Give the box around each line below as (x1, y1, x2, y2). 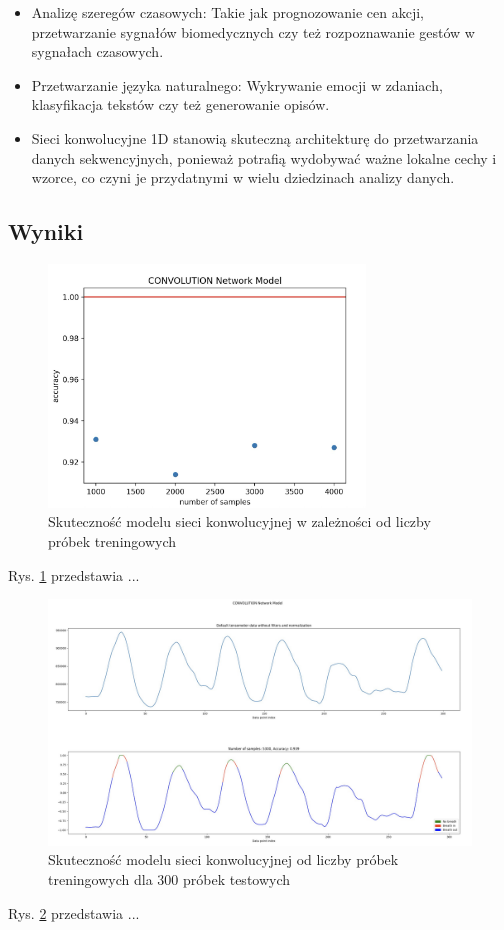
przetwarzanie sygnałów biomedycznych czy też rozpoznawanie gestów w (31, 21, 475, 42)
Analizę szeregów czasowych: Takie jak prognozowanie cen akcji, (31, 2, 424, 22)
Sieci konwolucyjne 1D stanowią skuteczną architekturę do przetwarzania (31, 127, 479, 148)
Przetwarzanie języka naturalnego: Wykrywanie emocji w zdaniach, (31, 74, 443, 95)
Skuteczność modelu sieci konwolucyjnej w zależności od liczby (48, 511, 431, 532)
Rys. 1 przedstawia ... (8, 564, 140, 585)
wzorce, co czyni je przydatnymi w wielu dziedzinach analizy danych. (31, 167, 455, 188)
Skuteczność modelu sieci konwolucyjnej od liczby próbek (48, 849, 399, 870)
